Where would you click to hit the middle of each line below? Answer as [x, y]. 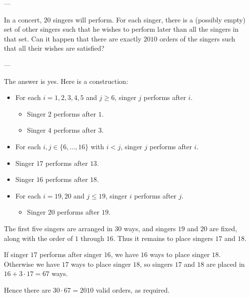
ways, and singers [150, 228]
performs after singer [71, 254]
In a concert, [23, 19]
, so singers [156, 264]
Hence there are [28, 289]
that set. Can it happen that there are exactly [73, 38]
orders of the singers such [197, 38]
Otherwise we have [32, 264]
